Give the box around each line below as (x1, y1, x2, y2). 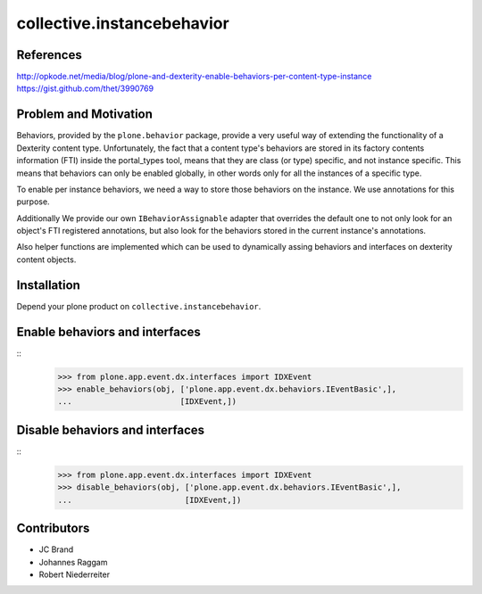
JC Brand (38, 544, 74, 555)
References (16, 47, 82, 62)
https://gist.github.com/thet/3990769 (16, 83, 154, 94)
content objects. (16, 254, 77, 265)
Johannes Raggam (38, 557, 108, 567)
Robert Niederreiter (38, 569, 111, 580)
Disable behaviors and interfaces (16, 422, 205, 437)
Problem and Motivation (16, 107, 154, 122)
